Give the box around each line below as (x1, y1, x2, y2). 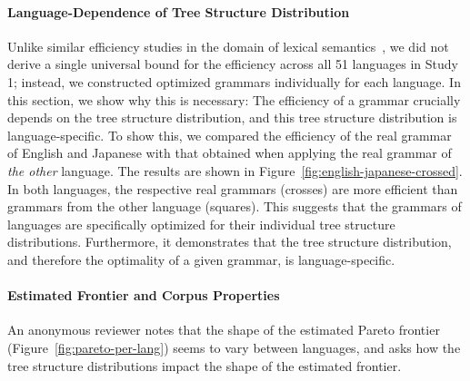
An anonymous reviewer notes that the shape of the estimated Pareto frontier (7, 320, 440, 339)
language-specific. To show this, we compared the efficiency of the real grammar (7, 125, 452, 144)
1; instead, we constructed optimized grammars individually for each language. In (7, 72, 461, 91)
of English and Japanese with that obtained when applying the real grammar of (7, 143, 452, 162)
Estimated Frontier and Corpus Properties (7, 286, 280, 305)
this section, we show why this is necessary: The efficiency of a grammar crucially (7, 90, 461, 109)
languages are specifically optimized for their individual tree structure (7, 214, 395, 233)
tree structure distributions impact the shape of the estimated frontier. (7, 356, 402, 375)
